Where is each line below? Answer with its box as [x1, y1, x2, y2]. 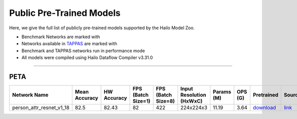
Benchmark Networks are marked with [21, 34, 100, 40]
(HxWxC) [180, 98, 203, 105]
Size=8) [156, 98, 175, 105]
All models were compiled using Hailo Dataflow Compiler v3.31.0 [21, 55, 153, 60]
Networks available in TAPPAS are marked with [21, 41, 117, 47]
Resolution [180, 92, 206, 99]
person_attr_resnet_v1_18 [12, 104, 70, 111]
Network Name [12, 92, 49, 99]
